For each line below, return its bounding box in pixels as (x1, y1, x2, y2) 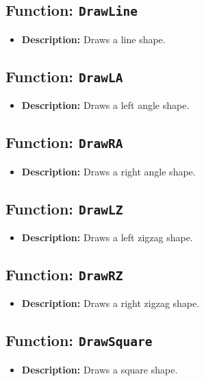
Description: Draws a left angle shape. (21, 98, 190, 112)
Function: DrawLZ (5, 197, 123, 219)
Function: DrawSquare (5, 330, 153, 351)
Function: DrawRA (5, 132, 123, 153)
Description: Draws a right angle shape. (21, 164, 196, 178)
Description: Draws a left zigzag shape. (21, 230, 193, 244)
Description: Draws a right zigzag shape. (21, 296, 200, 310)
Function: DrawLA (5, 65, 123, 86)
